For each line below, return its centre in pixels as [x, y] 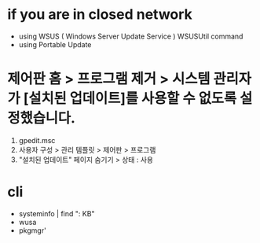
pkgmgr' [32, 230]
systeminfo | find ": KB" [57, 213]
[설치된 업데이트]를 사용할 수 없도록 [130, 99]
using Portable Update [55, 44]
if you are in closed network [100, 15]
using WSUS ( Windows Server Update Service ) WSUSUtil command [131, 36]
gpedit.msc [37, 140]
